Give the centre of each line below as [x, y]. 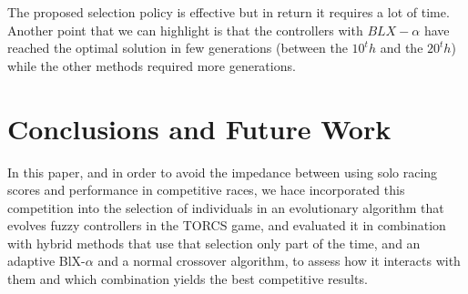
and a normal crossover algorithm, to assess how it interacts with [279, 261]
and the [402, 48]
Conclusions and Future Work [199, 128]
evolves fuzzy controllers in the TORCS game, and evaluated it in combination [227, 225]
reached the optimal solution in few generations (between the [178, 48]
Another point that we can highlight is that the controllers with [185, 30]
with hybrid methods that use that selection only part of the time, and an [214, 243]
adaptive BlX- [46, 261]
